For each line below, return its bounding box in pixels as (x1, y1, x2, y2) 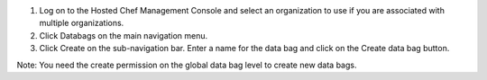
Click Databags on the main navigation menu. (39, 30, 208, 40)
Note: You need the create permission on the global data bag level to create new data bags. (16, 59, 357, 70)
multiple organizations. (39, 18, 124, 29)
